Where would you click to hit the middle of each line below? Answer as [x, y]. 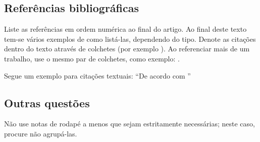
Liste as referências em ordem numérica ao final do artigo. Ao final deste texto [125, 29]
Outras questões [47, 102]
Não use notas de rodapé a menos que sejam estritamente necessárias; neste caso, [129, 124]
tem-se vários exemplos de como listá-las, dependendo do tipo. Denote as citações [130, 39]
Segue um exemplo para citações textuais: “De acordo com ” [97, 75]
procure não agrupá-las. [41, 133]
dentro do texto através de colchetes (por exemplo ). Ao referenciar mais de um [127, 49]
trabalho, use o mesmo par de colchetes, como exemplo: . [92, 58]
